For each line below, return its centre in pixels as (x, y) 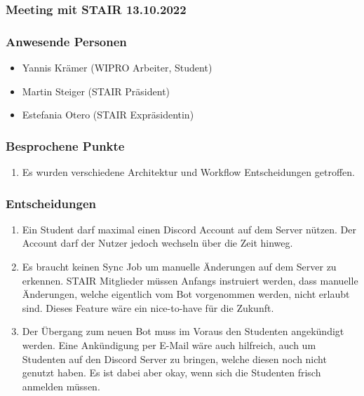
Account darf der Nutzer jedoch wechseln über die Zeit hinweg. (157, 243)
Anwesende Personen (66, 41)
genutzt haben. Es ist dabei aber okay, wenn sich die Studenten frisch (171, 373)
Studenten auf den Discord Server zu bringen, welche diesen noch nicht (174, 359)
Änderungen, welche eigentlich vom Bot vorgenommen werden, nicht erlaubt (186, 294)
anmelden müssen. (61, 386)
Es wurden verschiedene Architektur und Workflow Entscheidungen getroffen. (188, 172)
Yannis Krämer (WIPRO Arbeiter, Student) (117, 68)
